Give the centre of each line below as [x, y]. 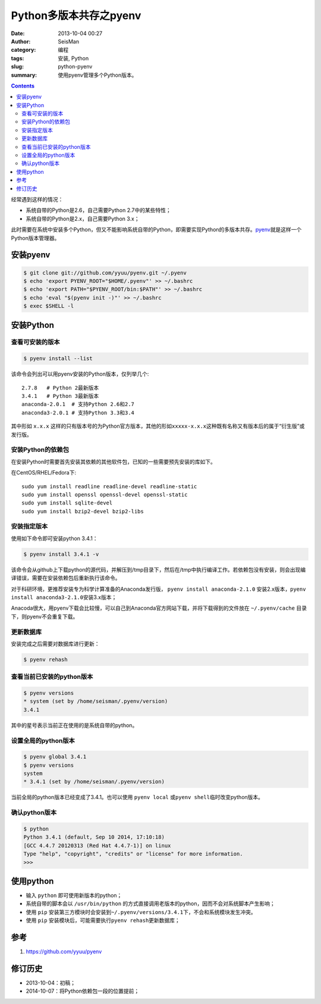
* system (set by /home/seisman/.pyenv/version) [96, 701]
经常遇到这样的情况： [37, 199]
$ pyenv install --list [58, 358]
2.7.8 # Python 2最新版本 [60, 388]
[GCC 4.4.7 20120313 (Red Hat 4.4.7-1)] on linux [97, 845]
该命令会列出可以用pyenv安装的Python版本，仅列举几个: [80, 374]
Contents [23, 86]
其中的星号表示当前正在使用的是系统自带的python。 [74, 725]
